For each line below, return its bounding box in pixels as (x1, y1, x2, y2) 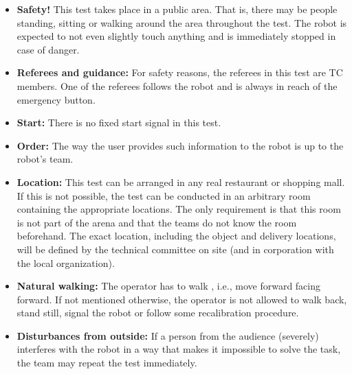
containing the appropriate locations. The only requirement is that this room (16, 202, 341, 216)
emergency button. (16, 92, 96, 106)
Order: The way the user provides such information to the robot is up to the (16, 138, 344, 152)
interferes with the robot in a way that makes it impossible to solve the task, (16, 342, 341, 356)
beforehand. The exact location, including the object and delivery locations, (16, 229, 336, 243)
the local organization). (16, 255, 115, 270)
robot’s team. (16, 152, 74, 166)
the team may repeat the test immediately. (16, 355, 197, 370)
